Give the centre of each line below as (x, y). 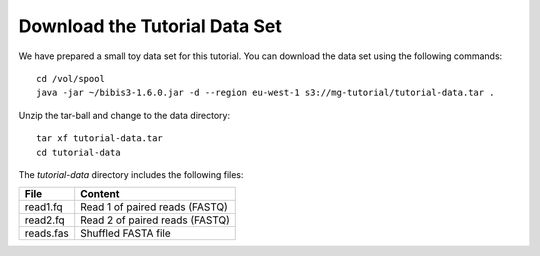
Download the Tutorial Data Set (150, 26)
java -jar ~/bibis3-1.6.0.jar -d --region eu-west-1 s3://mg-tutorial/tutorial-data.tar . (265, 93)
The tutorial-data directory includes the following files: (131, 174)
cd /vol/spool (70, 78)
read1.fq (44, 207)
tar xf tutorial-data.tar (100, 138)
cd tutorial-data (78, 152)
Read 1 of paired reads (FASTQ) (154, 207)
